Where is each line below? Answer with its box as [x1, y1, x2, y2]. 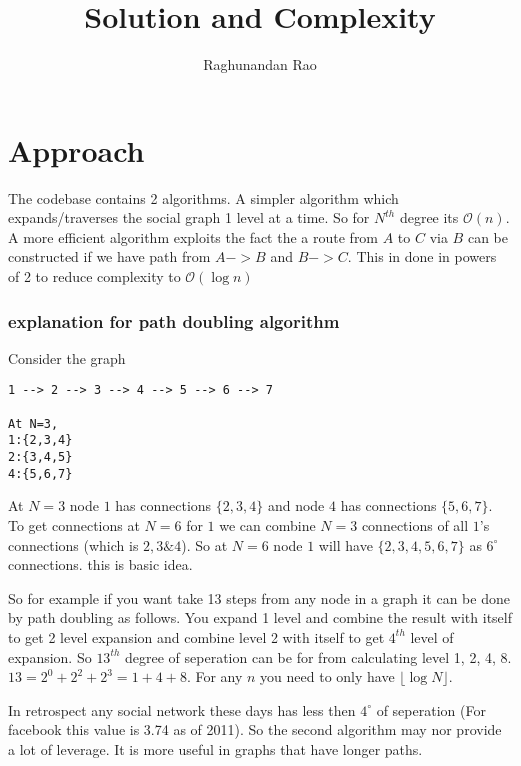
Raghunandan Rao [203, 54, 317, 75]
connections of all [361, 514, 469, 535]
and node [267, 495, 325, 516]
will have [318, 534, 373, 555]
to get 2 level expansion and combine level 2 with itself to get [8, 626, 385, 647]
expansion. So [8, 646, 92, 667]
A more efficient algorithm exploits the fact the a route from [8, 226, 379, 247]
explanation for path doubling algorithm [8, 308, 340, 333]
